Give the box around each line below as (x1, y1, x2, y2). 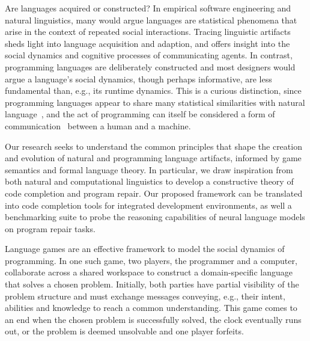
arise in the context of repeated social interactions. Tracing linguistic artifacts (5, 25, 291, 38)
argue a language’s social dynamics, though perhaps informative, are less (5, 72, 272, 85)
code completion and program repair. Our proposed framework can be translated (5, 186, 303, 199)
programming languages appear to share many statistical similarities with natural (5, 96, 305, 108)
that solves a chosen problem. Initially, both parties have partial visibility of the (5, 278, 299, 290)
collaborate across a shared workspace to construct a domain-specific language (5, 266, 293, 278)
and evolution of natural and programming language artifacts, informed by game (5, 152, 302, 164)
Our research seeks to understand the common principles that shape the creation (5, 140, 302, 152)
